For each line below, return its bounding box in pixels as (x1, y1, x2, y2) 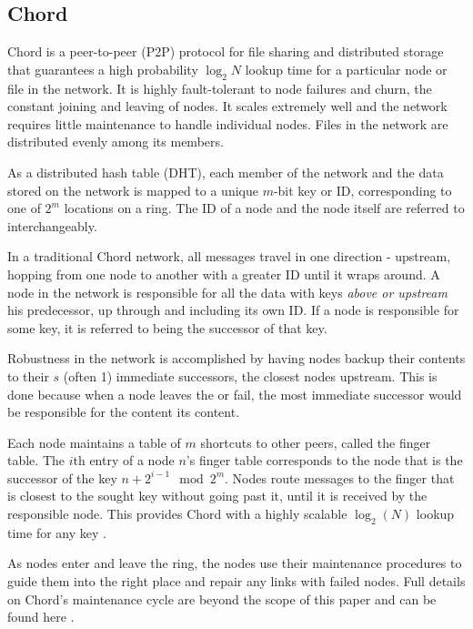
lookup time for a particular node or (245, 59, 448, 78)
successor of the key (7, 468, 117, 487)
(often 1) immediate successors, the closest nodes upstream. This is (63, 366, 438, 385)
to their (7, 366, 49, 385)
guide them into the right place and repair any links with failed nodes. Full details (7, 572, 466, 591)
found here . (7, 607, 75, 626)
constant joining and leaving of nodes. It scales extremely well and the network (7, 96, 448, 116)
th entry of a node (73, 451, 175, 470)
